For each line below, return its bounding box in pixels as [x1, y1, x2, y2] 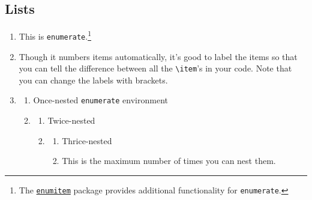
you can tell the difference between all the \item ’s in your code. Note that [19, 62, 292, 74]
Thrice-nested [62, 134, 112, 147]
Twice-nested [47, 114, 95, 127]
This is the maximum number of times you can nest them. [62, 154, 276, 167]
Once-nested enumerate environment [33, 94, 168, 106]
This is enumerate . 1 [19, 28, 92, 42]
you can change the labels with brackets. [19, 73, 168, 86]
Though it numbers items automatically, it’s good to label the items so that [19, 50, 298, 62]
